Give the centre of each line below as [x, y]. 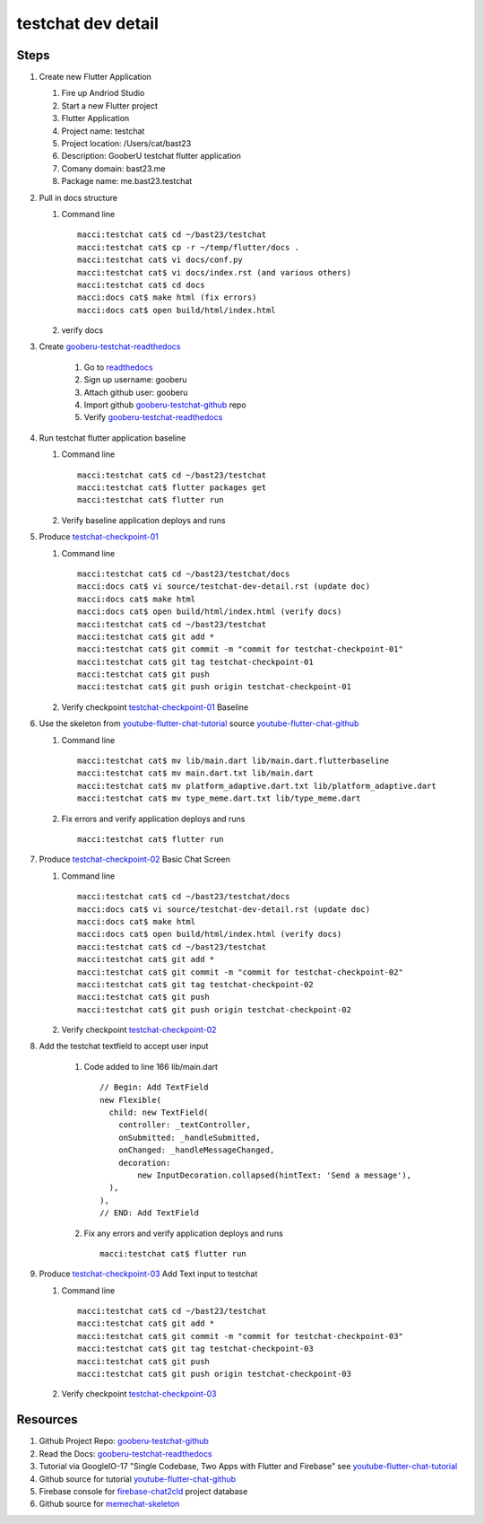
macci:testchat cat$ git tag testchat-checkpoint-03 [195, 1349]
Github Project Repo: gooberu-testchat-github [124, 1441]
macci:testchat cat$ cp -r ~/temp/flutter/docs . [189, 247]
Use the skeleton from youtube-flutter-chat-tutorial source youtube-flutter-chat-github [199, 723]
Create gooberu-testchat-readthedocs [110, 346]
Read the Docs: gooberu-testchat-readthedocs [125, 1453]
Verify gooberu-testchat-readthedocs [153, 417]
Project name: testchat [103, 131]
